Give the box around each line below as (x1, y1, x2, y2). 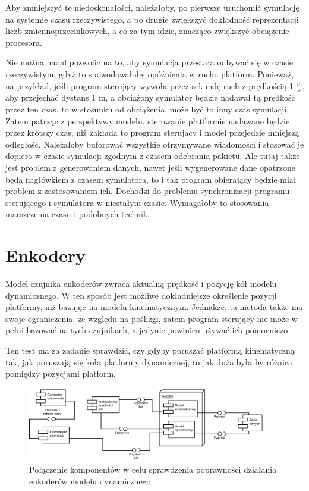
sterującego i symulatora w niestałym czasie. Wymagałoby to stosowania (5, 196, 269, 208)
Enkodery (5, 243, 86, 267)
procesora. (5, 36, 42, 48)
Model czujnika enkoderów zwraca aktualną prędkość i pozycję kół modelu (5, 277, 277, 290)
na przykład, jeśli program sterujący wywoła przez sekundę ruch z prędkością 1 (5, 79, 294, 92)
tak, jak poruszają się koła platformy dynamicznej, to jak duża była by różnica (5, 355, 292, 368)
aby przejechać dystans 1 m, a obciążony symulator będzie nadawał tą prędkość (5, 91, 295, 104)
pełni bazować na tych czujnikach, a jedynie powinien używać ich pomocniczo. (5, 324, 291, 336)
